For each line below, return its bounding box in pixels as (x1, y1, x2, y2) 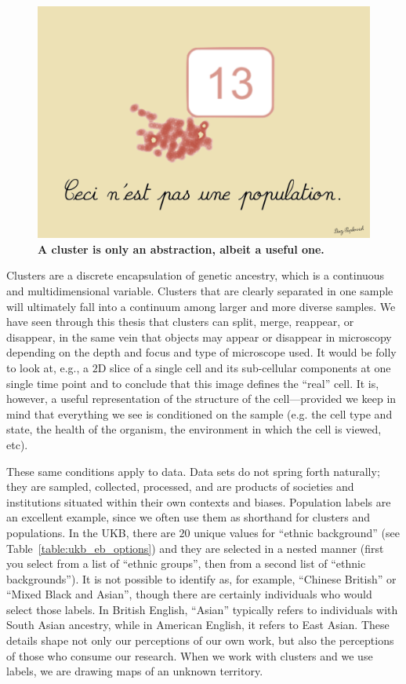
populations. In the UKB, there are (6, 524, 176, 540)
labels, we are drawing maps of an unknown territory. (6, 663, 263, 679)
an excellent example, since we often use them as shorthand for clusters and (6, 509, 371, 525)
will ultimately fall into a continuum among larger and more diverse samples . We (6, 298, 396, 314)
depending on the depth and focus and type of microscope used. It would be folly (6, 344, 397, 360)
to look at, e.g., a (6, 359, 89, 375)
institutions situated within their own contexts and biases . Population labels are (6, 493, 391, 510)
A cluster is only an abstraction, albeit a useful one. (38, 240, 324, 257)
